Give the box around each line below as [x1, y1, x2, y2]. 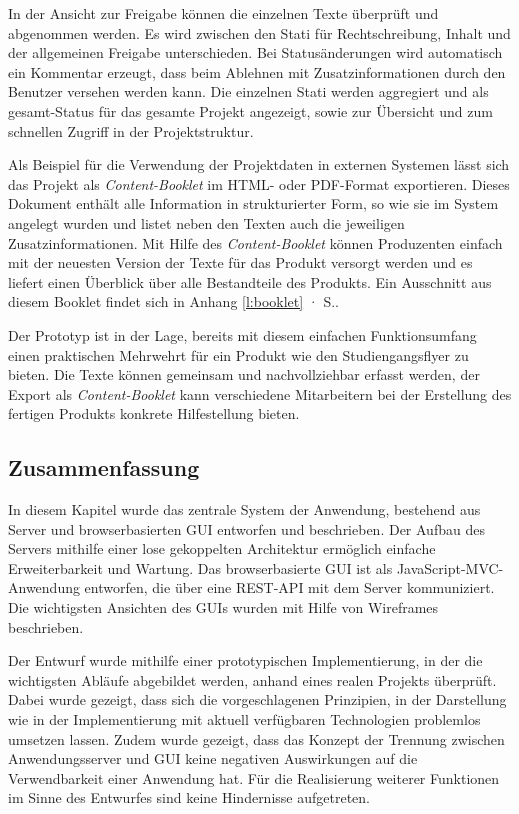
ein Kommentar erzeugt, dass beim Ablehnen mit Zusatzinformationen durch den [8, 61, 506, 82]
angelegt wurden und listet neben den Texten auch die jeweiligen [8, 212, 405, 233]
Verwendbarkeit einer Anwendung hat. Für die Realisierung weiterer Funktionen [8, 767, 500, 788]
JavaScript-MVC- [396, 557, 504, 578]
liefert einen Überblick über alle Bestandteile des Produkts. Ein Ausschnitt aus [8, 271, 492, 292]
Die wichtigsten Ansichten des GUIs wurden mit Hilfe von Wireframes [8, 597, 439, 618]
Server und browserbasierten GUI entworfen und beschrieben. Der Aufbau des [8, 518, 485, 539]
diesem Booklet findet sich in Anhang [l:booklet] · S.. [8, 291, 339, 312]
